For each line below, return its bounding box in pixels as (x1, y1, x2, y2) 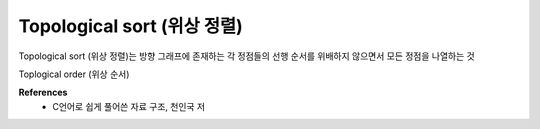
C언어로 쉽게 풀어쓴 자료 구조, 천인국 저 (52, 100, 205, 112)
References (18, 86, 68, 99)
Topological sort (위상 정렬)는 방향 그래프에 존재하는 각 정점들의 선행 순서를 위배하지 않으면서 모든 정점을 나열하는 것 (18, 50, 475, 62)
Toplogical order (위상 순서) (18, 68, 130, 80)
